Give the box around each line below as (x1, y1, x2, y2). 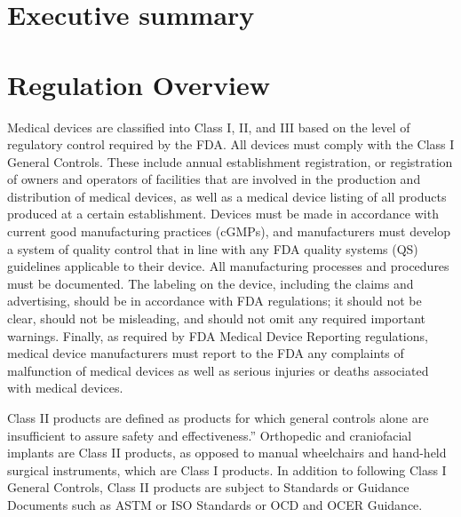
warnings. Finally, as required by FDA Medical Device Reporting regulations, (7, 326, 428, 345)
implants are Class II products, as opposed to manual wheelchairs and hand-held (7, 443, 447, 462)
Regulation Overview (7, 66, 270, 102)
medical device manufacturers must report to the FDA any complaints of (7, 344, 404, 362)
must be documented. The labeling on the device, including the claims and (7, 274, 414, 292)
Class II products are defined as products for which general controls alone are (7, 409, 429, 426)
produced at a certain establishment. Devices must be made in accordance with (7, 204, 439, 223)
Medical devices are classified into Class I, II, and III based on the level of (7, 117, 410, 136)
